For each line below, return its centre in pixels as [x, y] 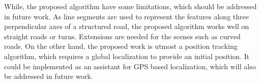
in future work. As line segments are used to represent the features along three [126, 16]
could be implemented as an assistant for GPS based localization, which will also [130, 66]
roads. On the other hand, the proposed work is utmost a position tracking [121, 46]
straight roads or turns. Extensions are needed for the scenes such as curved [122, 36]
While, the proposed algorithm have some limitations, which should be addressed [130, 6]
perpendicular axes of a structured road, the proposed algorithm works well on [127, 26]
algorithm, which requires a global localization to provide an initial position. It [127, 56]
